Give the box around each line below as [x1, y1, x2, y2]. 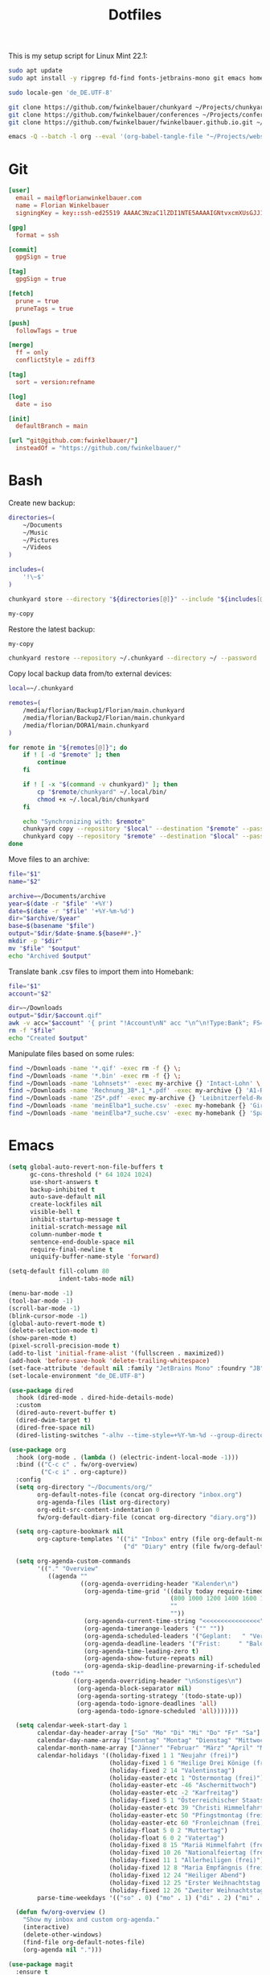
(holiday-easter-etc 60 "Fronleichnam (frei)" [108, 1819, 268, 1827]
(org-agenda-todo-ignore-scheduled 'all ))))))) [76, 1707, 239, 1715]
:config [15, 1476, 42, 1484]
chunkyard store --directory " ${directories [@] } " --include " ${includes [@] [8, 594, 268, 603]
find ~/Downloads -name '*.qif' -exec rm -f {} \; [8, 1064, 182, 1072]
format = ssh [15, 231, 59, 239]
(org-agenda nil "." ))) [22, 1945, 103, 1954]
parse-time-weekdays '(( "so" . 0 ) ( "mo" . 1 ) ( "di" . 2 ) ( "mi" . [37, 1894, 261, 1902]
